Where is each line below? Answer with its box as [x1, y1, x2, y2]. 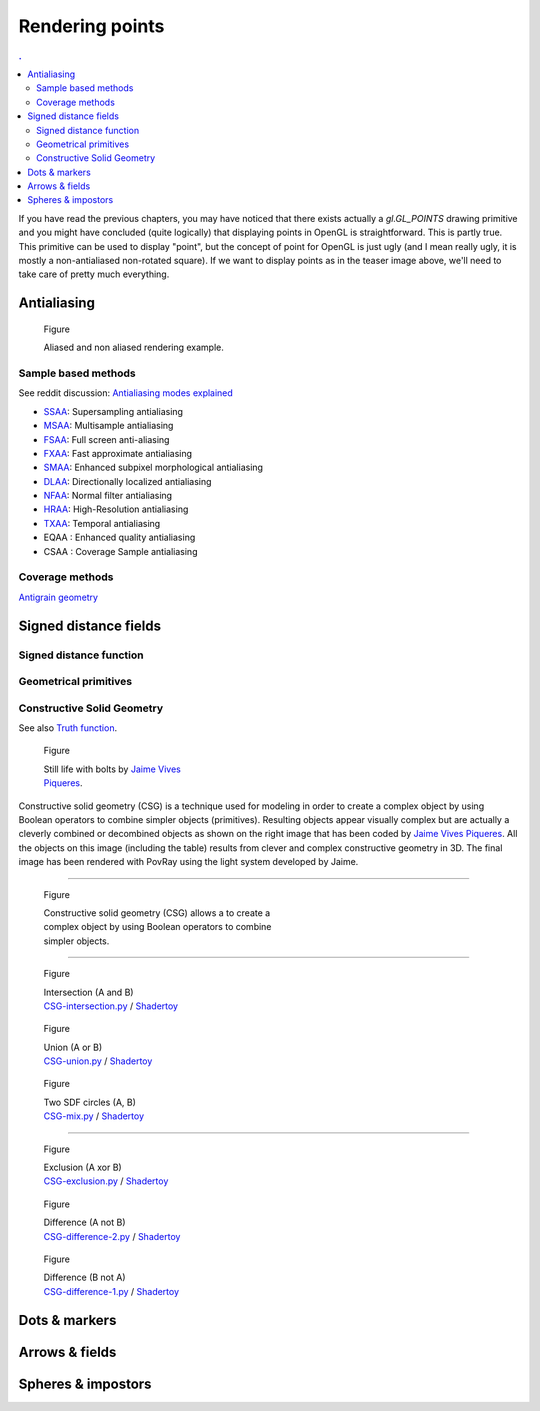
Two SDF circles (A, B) [43, 1096, 137, 1108]
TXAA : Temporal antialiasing [43, 517, 161, 529]
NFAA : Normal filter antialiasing [43, 490, 173, 502]
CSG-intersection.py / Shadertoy [43, 1000, 179, 1012]
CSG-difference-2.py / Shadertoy [43, 1230, 181, 1242]
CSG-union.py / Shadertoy [43, 1055, 153, 1067]
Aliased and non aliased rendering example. [43, 341, 225, 354]
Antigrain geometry [18, 591, 99, 603]
